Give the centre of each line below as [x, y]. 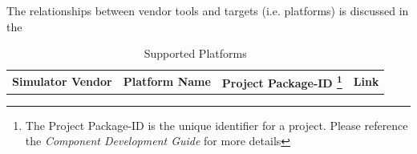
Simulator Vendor [62, 81]
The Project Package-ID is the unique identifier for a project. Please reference [217, 125]
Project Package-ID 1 [282, 81]
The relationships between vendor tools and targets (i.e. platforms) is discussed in [208, 10]
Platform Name [167, 81]
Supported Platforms [195, 53]
